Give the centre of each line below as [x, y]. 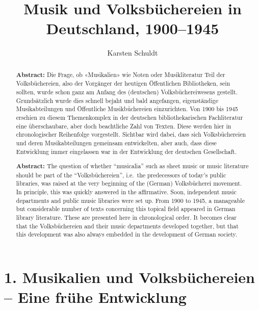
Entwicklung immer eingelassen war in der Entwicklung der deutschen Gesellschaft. [126, 151]
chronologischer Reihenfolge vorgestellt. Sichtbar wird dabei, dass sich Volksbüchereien [131, 134]
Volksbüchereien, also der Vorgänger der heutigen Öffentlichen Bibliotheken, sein [123, 83]
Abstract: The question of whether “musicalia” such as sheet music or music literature [132, 166]
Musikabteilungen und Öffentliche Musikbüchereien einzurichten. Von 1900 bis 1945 [127, 109]
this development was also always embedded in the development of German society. [127, 234]
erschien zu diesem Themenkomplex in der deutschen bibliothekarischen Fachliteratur [129, 117]
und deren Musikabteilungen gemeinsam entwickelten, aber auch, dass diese [116, 143]
